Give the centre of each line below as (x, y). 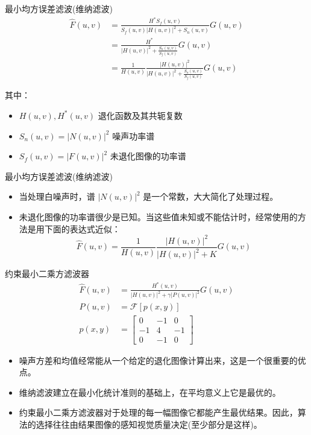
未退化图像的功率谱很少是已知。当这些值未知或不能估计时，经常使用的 (158, 216)
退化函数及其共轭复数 (140, 115)
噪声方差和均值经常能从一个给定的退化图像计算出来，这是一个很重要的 (158, 360)
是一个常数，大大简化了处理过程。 (211, 196)
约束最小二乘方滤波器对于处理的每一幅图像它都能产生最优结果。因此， (158, 412)
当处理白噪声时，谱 (57, 196)
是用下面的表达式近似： (74, 228)
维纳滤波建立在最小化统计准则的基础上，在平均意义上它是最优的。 (150, 392)
